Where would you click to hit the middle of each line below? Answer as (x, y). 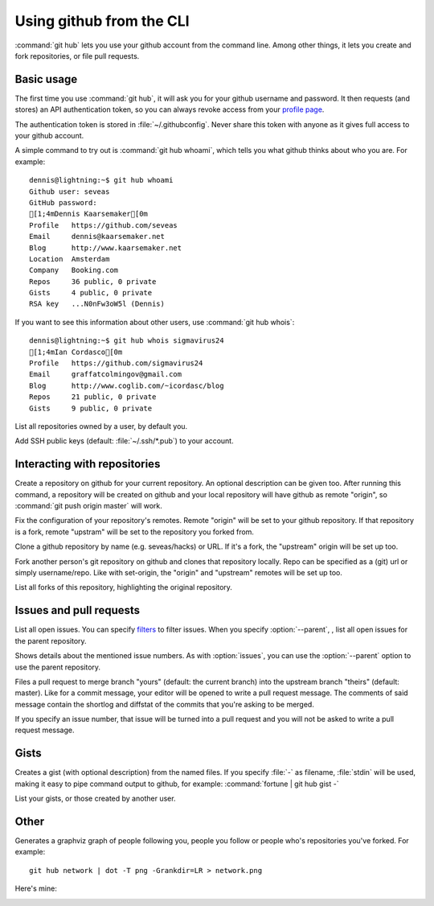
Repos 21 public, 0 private (93, 397)
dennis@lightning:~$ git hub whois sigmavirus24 (127, 341)
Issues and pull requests (78, 610)
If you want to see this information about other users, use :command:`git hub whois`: (155, 322)
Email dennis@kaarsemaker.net (97, 237)
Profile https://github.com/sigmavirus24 (116, 363)
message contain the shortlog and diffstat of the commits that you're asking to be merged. (165, 704)
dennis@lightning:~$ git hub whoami (101, 180)
